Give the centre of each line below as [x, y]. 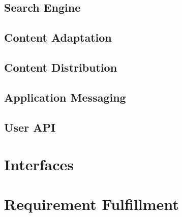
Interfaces [39, 164]
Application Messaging [65, 97]
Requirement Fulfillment [92, 204]
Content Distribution [61, 67]
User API [30, 127]
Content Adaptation [58, 37]
